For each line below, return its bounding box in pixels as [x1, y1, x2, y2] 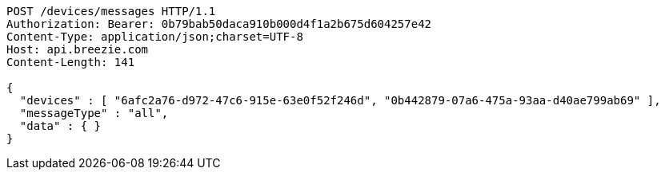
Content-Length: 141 [6, 56, 135, 68]
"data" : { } [19, 119, 102, 132]
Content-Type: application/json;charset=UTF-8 [6, 30, 303, 43]
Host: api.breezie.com [6, 43, 149, 56]
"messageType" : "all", [19, 107, 169, 119]
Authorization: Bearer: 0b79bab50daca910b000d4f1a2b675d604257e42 [6, 18, 432, 30]
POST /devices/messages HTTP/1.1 [6, 5, 216, 18]
